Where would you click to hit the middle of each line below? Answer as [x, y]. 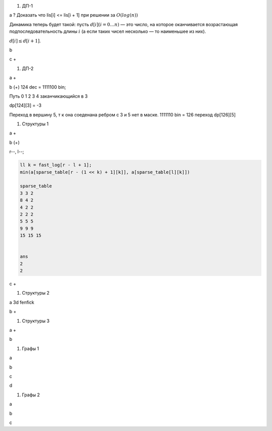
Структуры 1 [35, 124]
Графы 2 [31, 395]
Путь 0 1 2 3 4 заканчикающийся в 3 [49, 96]
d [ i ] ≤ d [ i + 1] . [25, 41]
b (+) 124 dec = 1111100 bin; [38, 87]
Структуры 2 [36, 293]
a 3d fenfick [22, 302]
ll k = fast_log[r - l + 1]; [56, 165]
